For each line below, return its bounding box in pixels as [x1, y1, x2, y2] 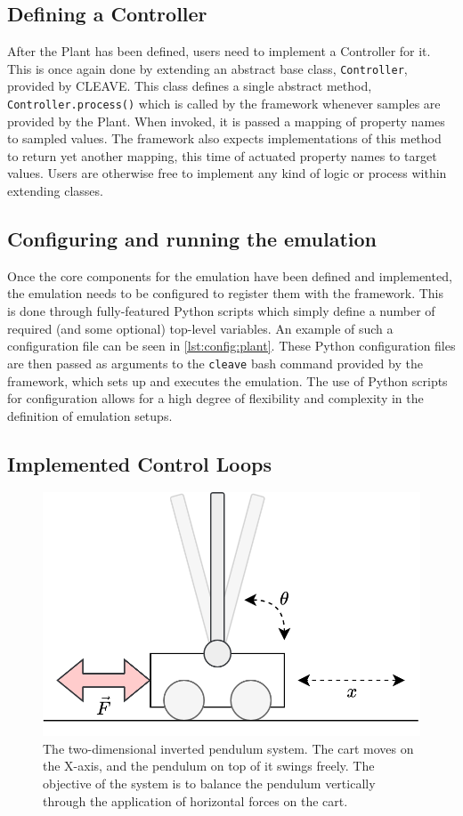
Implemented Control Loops [7, 449, 272, 477]
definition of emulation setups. [7, 406, 173, 424]
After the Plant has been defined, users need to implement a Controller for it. [7, 42, 431, 61]
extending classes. [7, 182, 103, 200]
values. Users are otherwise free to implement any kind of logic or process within [7, 164, 447, 182]
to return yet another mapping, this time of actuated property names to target [7, 146, 437, 165]
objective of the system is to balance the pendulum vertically [43, 773, 376, 792]
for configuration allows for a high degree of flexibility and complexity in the [7, 389, 424, 408]
